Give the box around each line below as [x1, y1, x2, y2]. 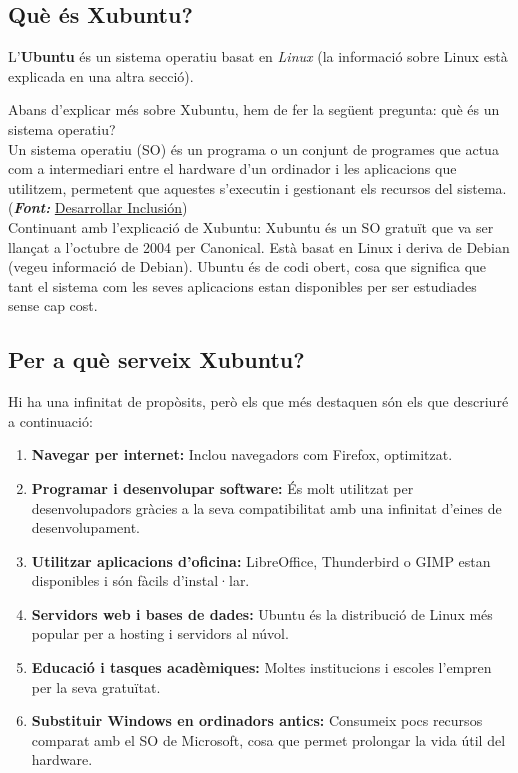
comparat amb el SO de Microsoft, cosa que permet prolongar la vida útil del [31, 729, 506, 750]
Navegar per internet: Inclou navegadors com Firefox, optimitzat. [31, 444, 453, 465]
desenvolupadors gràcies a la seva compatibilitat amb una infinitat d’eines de [31, 497, 502, 518]
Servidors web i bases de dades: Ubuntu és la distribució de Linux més [31, 603, 493, 624]
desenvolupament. [31, 517, 140, 538]
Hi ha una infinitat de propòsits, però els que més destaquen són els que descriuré [8, 391, 509, 412]
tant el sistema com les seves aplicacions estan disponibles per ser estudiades [8, 275, 477, 296]
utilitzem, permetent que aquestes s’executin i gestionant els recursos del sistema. [8, 177, 507, 198]
